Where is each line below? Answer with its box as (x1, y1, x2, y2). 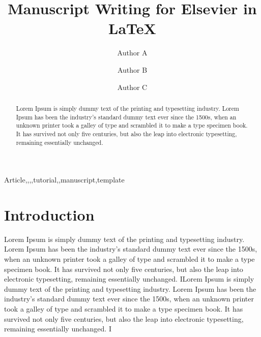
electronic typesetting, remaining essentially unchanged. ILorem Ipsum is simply (4, 273, 254, 284)
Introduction (4, 204, 95, 225)
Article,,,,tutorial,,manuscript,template (4, 174, 125, 185)
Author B (117, 64, 148, 75)
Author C (117, 81, 148, 92)
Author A (117, 47, 148, 58)
